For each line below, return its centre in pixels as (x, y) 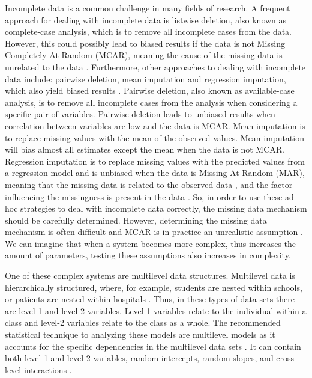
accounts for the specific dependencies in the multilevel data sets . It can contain (153, 346)
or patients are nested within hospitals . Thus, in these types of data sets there (150, 299)
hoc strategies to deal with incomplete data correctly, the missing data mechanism (156, 208)
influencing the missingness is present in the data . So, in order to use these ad (149, 196)
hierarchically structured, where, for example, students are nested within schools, (154, 287)
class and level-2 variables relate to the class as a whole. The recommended (143, 322)
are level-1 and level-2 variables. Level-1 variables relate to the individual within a (156, 310)
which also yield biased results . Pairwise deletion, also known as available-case (150, 90)
